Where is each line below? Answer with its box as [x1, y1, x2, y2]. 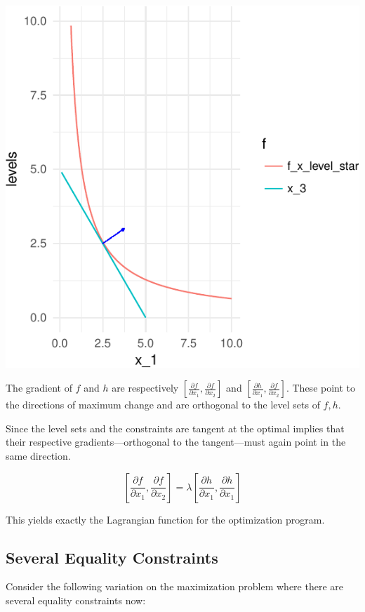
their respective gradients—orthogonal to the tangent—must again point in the [6, 434, 346, 449]
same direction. [6, 448, 71, 463]
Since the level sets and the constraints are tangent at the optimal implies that [6, 420, 345, 435]
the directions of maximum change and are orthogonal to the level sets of [6, 397, 320, 412]
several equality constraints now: [6, 592, 146, 607]
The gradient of [6, 380, 72, 395]
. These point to [286, 380, 356, 395]
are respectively [112, 380, 179, 395]
